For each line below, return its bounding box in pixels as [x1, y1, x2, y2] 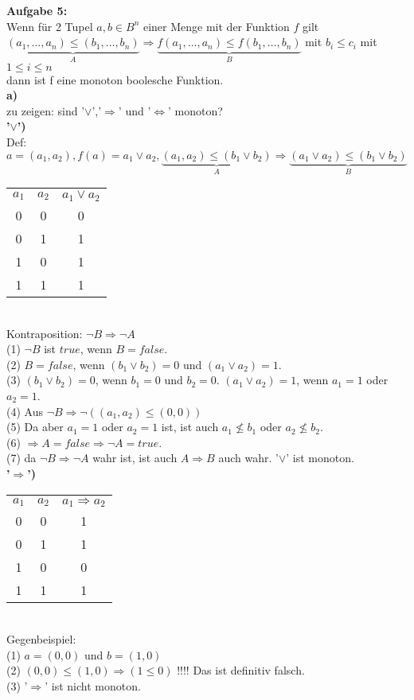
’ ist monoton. [286, 449, 354, 466]
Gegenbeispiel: [6, 631, 76, 647]
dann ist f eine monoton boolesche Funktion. [6, 71, 224, 87]
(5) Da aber [6, 418, 64, 435]
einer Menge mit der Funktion [143, 17, 290, 34]
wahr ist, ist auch [92, 449, 178, 466]
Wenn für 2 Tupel [6, 17, 93, 34]
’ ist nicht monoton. [45, 677, 141, 694]
